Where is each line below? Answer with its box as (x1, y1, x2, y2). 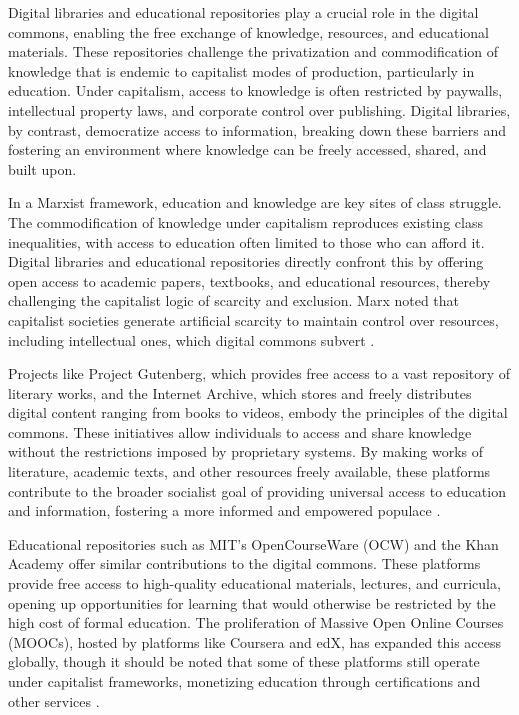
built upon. (8, 158, 77, 179)
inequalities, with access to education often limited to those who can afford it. (8, 231, 485, 252)
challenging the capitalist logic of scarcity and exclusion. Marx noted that (8, 290, 460, 311)
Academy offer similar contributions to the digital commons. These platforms (8, 553, 481, 574)
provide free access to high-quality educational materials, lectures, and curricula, (8, 573, 501, 594)
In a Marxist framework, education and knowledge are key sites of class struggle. (8, 192, 502, 213)
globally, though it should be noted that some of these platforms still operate (8, 651, 480, 672)
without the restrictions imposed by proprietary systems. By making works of (8, 441, 484, 462)
